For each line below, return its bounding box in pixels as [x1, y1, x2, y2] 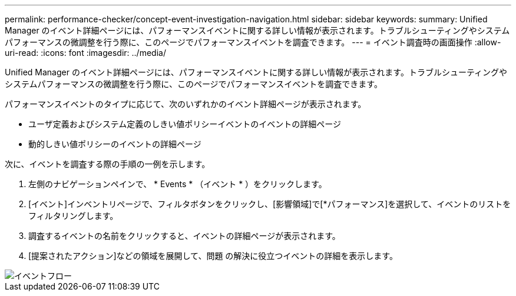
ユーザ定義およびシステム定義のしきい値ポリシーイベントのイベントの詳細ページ [28, 119, 342, 129]
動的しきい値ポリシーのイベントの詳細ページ [28, 139, 201, 149]
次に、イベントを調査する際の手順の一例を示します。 [5, 159, 210, 169]
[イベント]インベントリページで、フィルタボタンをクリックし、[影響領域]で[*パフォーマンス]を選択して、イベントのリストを [28, 199, 511, 209]
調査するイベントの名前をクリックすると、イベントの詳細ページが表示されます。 [28, 231, 340, 241]
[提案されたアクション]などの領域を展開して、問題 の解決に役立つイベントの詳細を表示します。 [28, 251, 398, 261]
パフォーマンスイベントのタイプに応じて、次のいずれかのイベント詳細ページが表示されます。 [5, 99, 366, 109]
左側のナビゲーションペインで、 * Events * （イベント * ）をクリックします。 [28, 179, 327, 189]
